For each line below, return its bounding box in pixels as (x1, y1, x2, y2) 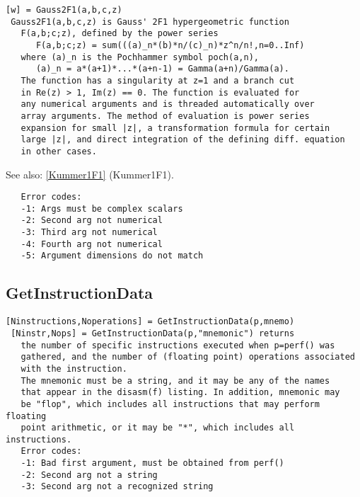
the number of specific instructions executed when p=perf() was (21, 340, 335, 350)
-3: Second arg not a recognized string (21, 481, 214, 492)
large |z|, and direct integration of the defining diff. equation (21, 135, 345, 145)
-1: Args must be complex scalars (21, 203, 183, 214)
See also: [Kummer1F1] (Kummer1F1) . (6, 166, 174, 181)
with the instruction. (21, 363, 127, 374)
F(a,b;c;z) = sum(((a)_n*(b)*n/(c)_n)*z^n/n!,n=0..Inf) (35, 40, 305, 50)
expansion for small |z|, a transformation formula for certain (21, 122, 330, 133)
